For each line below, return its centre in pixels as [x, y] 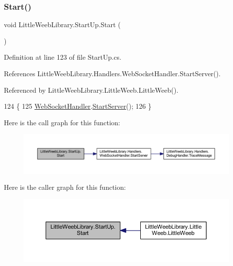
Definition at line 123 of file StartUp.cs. [63, 57]
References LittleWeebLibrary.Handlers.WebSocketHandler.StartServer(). [112, 73]
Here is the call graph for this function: [62, 122]
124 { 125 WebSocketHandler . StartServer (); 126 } [78, 106]
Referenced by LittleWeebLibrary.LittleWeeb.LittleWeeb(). [91, 90]
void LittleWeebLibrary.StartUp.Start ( [62, 25]
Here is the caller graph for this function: [65, 187]
